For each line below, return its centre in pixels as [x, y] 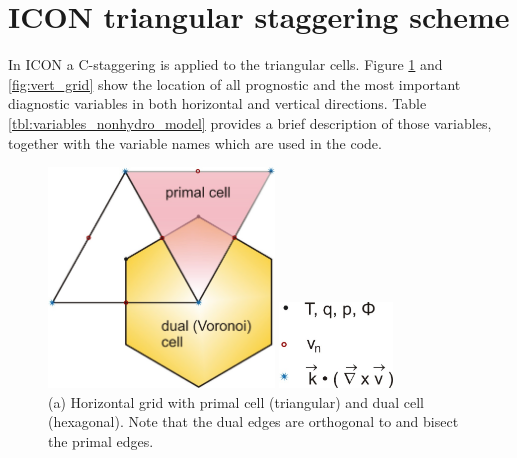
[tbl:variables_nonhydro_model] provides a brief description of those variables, [250, 122]
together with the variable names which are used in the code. [195, 142]
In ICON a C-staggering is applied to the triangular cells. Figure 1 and [225, 64]
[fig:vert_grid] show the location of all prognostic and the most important [234, 83]
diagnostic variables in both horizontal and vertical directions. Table [217, 103]
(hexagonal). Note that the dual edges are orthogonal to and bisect [253, 421]
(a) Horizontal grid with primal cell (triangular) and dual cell [236, 401]
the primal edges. [101, 440]
